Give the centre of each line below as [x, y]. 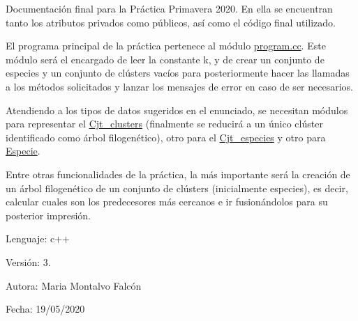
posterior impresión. [49, 215]
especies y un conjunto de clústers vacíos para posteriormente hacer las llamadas [178, 73]
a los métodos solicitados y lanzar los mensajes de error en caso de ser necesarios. [179, 86]
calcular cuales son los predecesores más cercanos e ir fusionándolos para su [167, 202]
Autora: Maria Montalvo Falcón [74, 285]
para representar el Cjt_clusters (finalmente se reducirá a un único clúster [164, 124]
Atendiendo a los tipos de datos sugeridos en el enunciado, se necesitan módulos [177, 110]
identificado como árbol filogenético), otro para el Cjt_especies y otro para [166, 137]
